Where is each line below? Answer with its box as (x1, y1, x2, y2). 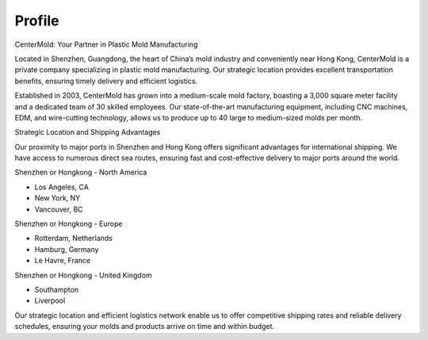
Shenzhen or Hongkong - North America (14, 167, 147, 178)
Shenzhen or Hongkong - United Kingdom (14, 270, 152, 280)
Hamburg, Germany (34, 244, 99, 254)
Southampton (34, 285, 79, 294)
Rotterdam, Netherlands (34, 234, 113, 243)
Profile (14, 12, 59, 29)
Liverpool (34, 296, 66, 305)
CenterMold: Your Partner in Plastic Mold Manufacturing (14, 40, 198, 49)
